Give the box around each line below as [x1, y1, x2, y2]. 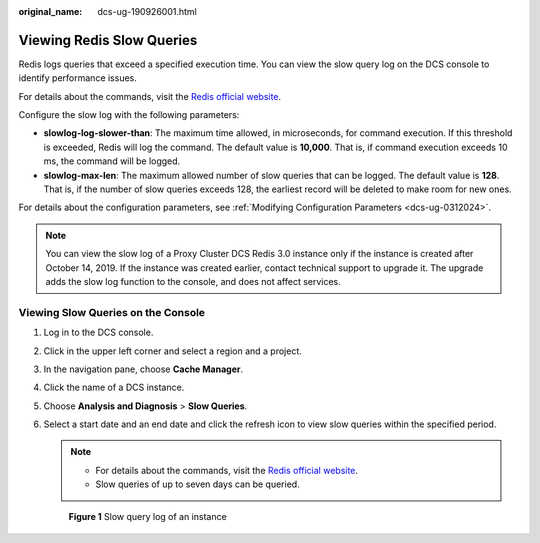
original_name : [18, 6, 83, 17]
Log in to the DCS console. [43, 326, 154, 339]
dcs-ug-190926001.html [97, 6, 197, 17]
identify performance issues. [18, 72, 137, 84]
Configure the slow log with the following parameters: [18, 109, 240, 121]
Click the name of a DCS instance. [43, 381, 185, 394]
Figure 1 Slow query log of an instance [68, 510, 227, 522]
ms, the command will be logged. [43, 155, 181, 167]
